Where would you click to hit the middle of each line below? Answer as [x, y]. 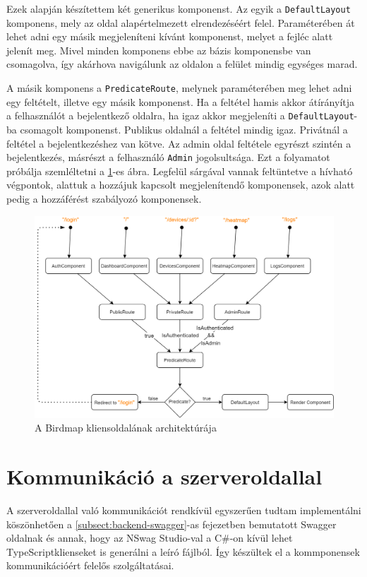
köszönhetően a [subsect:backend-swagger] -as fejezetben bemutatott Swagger [172, 524]
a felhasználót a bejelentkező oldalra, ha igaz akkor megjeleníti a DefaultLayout [180, 115]
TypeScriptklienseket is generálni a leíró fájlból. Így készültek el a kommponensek [183, 551]
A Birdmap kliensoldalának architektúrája [126, 428]
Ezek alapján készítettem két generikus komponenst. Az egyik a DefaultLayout [179, 8]
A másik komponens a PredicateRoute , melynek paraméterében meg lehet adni [179, 88]
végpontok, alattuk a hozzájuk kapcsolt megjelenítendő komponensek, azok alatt [181, 185]
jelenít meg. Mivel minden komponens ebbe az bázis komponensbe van [159, 50]
